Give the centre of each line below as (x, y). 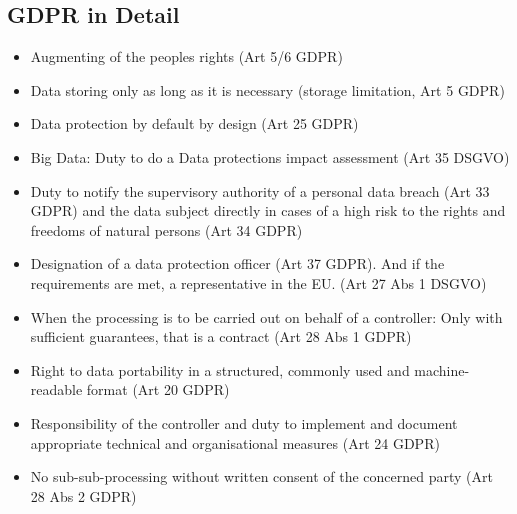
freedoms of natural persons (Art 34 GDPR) (166, 229)
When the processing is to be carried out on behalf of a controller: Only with (266, 316)
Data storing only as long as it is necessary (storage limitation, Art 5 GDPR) (267, 89)
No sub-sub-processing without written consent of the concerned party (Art (261, 476)
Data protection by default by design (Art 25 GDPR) (194, 123)
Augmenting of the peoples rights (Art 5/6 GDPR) (186, 56)
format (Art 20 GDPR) (158, 389)
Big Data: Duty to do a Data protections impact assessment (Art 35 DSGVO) (270, 156)
